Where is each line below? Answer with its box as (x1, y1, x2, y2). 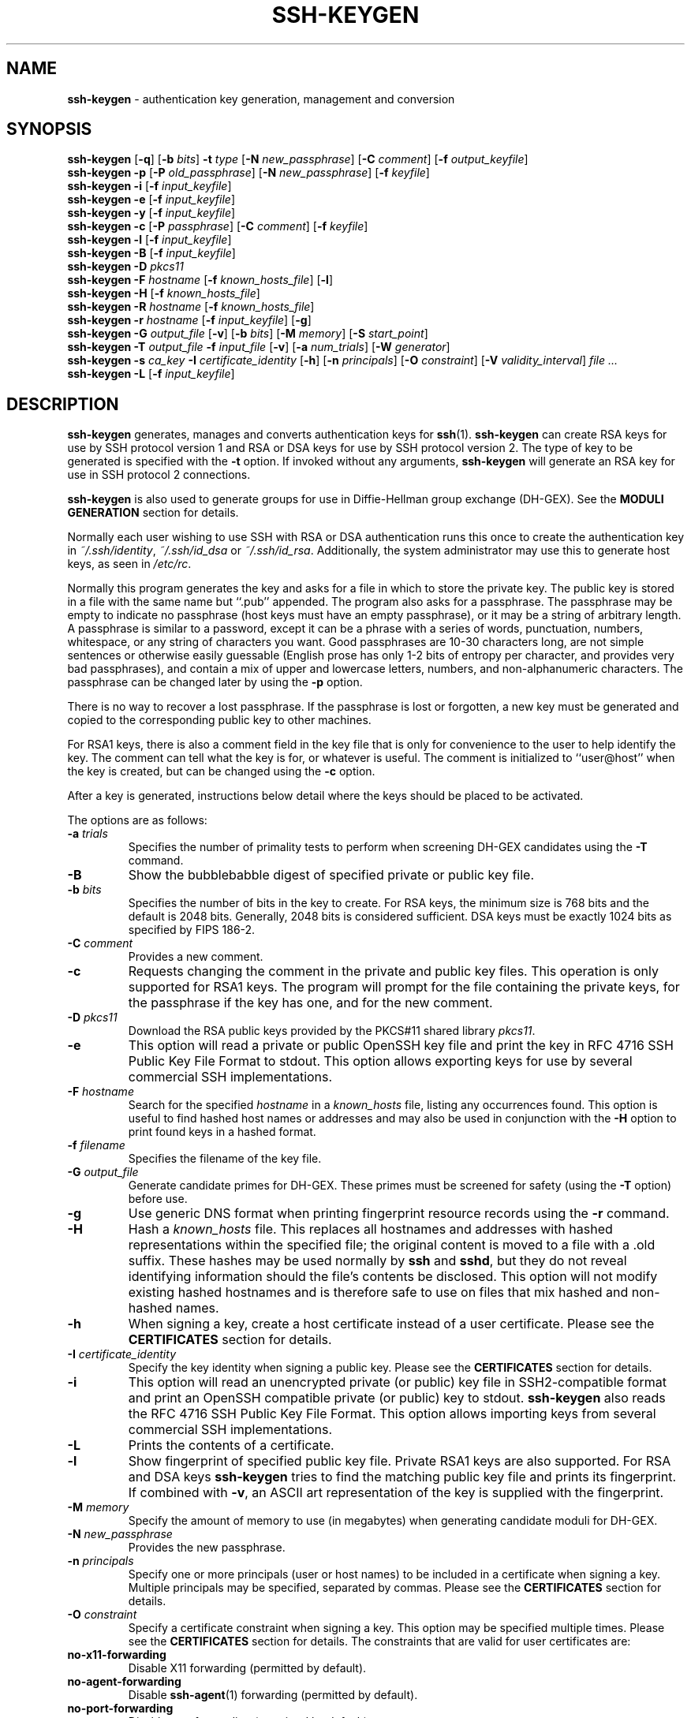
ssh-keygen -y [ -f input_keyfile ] (67, 206, 236, 220)
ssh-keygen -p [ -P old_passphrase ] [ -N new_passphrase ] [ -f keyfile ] (67, 166, 430, 180)
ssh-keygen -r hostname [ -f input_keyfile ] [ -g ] (67, 313, 312, 327)
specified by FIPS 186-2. (128, 923, 256, 937)
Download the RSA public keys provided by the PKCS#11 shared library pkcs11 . (128, 1024, 536, 1038)
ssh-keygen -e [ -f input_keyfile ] (67, 192, 236, 207)
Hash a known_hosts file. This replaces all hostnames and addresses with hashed (128, 1221, 613, 1238)
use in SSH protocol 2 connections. (67, 468, 251, 482)
